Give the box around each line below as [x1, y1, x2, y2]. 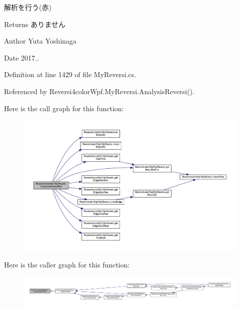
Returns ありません [4, 19, 65, 29]
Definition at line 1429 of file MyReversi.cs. [4, 69, 136, 80]
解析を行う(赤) [4, 2, 51, 12]
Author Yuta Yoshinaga [4, 36, 76, 46]
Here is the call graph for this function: [4, 103, 124, 113]
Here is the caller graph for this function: [4, 259, 130, 270]
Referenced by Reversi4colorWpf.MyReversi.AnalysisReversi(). [4, 86, 194, 96]
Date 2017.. [4, 52, 39, 63]
